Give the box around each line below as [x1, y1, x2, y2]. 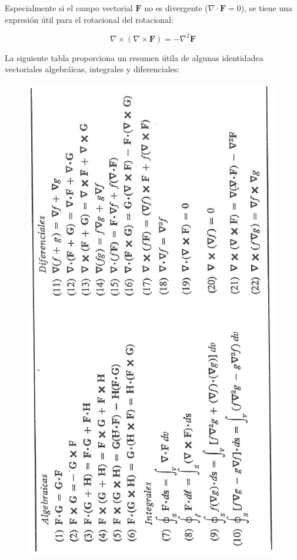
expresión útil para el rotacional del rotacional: [5, 13, 173, 25]
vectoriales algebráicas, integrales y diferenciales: [5, 63, 180, 75]
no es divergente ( [144, 2, 208, 14]
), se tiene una [241, 2, 293, 14]
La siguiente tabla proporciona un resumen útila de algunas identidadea [5, 51, 263, 63]
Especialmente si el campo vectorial [5, 2, 133, 14]
